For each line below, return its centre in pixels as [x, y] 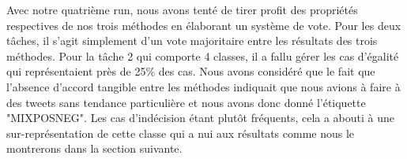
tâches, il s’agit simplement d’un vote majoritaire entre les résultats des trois [192, 41]
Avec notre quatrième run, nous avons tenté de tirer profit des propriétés [182, 9]
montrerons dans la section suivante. [94, 148]
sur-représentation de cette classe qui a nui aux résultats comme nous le [181, 133]
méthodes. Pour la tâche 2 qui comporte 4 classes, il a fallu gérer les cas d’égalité [203, 55]
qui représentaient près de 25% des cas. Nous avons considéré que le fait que [191, 71]
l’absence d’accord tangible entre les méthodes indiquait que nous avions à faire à [203, 86]
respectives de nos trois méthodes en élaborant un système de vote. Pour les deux [204, 25]
